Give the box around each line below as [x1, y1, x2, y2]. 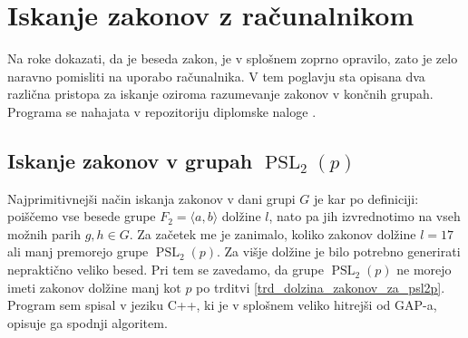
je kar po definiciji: [313, 188, 419, 208]
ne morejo [396, 260, 452, 279]
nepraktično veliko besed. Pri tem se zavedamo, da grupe [7, 260, 324, 279]
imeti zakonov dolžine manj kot [7, 277, 181, 296]
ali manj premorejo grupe [7, 242, 149, 261]
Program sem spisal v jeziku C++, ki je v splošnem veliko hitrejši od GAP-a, [7, 295, 437, 314]
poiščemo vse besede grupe [7, 207, 156, 226]
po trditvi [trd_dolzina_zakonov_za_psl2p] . [196, 277, 445, 296]
